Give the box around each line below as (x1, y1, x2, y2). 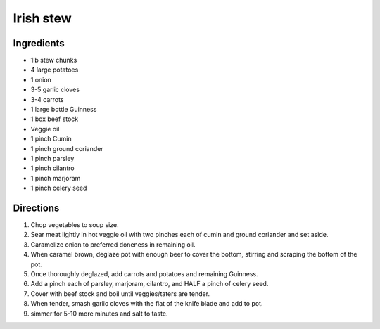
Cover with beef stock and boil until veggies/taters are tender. (30, 289, 210, 298)
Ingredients (13, 37, 65, 49)
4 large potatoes (30, 65, 79, 74)
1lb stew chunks (30, 56, 77, 65)
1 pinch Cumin (30, 134, 72, 143)
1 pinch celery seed (30, 183, 87, 193)
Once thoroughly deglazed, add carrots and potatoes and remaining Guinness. (30, 270, 258, 278)
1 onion (30, 75, 52, 84)
